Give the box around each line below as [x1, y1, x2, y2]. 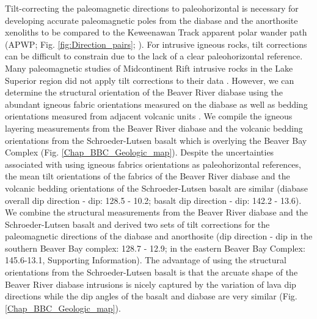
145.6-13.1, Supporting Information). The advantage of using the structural [5, 253, 286, 266]
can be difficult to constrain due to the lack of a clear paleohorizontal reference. [5, 50, 303, 62]
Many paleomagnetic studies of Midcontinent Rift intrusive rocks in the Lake [5, 61, 293, 74]
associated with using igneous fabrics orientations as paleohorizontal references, [5, 157, 301, 170]
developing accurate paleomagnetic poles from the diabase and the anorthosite [5, 13, 298, 26]
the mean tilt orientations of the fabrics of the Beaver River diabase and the [5, 170, 290, 182]
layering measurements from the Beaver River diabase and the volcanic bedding [5, 121, 303, 134]
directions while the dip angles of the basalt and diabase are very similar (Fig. [5, 290, 297, 302]
